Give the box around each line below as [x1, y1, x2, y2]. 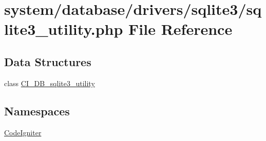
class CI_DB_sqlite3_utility [4, 77, 95, 88]
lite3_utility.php [4, 18, 123, 39]
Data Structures [4, 53, 91, 69]
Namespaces [4, 103, 70, 118]
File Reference [128, 18, 233, 39]
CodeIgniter [4, 127, 42, 137]
